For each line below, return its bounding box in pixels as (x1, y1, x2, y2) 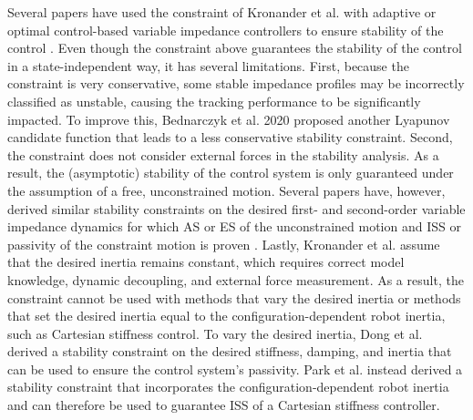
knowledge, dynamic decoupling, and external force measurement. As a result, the (7, 270, 464, 289)
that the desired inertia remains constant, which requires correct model (7, 252, 405, 271)
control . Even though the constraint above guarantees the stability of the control (7, 38, 462, 57)
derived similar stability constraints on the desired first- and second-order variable (7, 199, 466, 218)
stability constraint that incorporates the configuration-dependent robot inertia (7, 377, 449, 396)
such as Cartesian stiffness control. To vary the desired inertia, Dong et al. (7, 323, 423, 343)
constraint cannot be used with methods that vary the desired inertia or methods (7, 288, 461, 307)
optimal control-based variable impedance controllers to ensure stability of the (7, 20, 444, 39)
